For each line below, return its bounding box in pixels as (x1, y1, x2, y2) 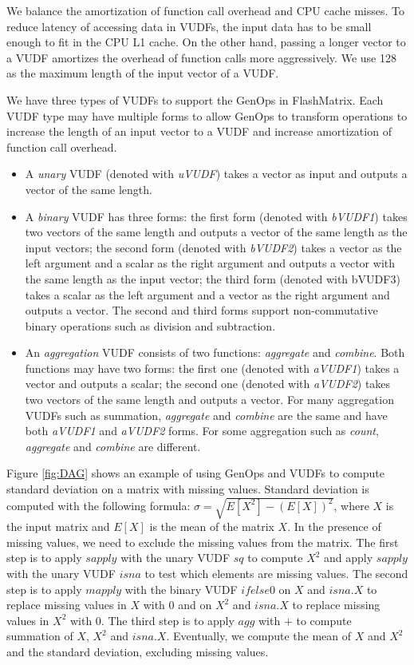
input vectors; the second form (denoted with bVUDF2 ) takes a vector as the (25, 239, 402, 255)
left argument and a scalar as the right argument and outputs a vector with (25, 255, 395, 271)
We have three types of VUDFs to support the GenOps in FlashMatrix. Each (6, 91, 384, 108)
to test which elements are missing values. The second (144, 564, 408, 581)
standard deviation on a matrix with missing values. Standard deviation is (6, 481, 369, 497)
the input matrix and (6, 518, 110, 535)
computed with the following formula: (6, 497, 191, 513)
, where (333, 497, 369, 513)
